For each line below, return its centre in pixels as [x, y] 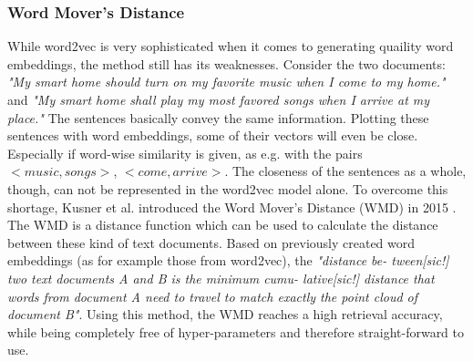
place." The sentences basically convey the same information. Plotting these [218, 117]
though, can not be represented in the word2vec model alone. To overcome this [228, 188]
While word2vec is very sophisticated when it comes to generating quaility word [231, 46]
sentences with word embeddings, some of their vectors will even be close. [213, 135]
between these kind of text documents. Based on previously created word [211, 242]
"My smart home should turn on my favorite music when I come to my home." [226, 82]
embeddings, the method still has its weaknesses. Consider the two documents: [226, 63]
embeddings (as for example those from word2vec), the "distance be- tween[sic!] [228, 260]
